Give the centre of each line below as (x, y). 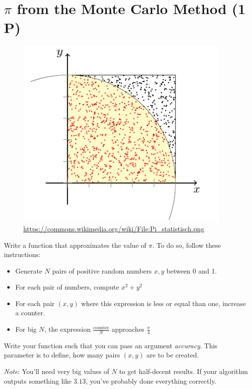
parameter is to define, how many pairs (62, 355)
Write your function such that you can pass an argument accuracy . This (111, 345)
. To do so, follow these (187, 245)
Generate (29, 270)
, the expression (67, 329)
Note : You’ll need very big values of (57, 371)
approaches (128, 329)
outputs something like (38, 381)
